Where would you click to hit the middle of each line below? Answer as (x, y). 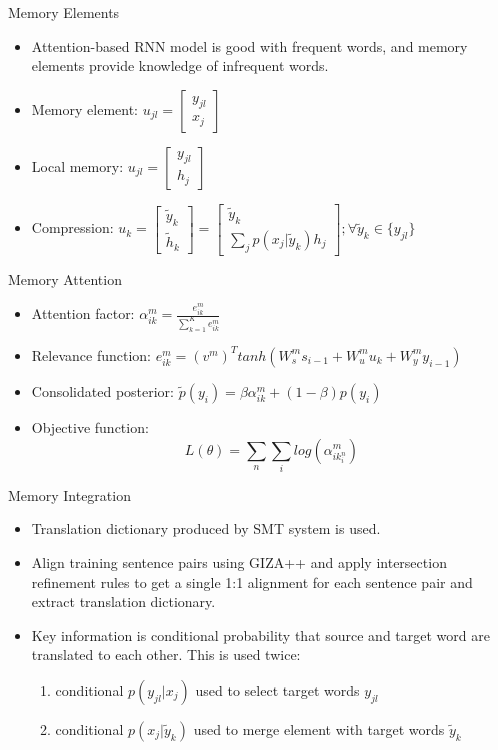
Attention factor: (83, 313)
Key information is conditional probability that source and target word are (260, 634)
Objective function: (90, 426)
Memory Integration (69, 494)
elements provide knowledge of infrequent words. (180, 65)
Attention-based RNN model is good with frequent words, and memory (249, 45)
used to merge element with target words (319, 729)
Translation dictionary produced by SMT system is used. (206, 528)
